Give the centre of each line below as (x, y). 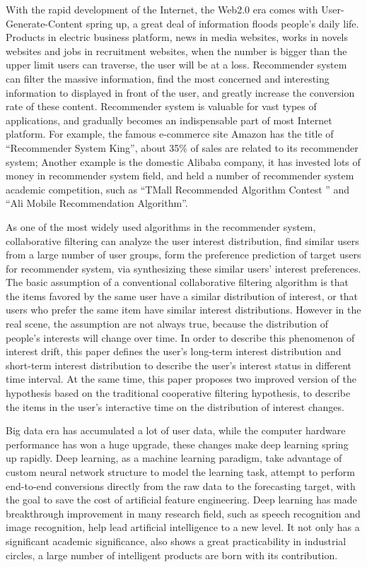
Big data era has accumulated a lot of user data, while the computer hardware (176, 430)
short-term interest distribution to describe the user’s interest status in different (179, 365)
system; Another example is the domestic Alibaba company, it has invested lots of (183, 161)
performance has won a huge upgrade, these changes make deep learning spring (177, 444)
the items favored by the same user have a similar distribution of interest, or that (182, 296)
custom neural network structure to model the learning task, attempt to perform (181, 472)
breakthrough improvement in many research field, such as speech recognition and (183, 513)
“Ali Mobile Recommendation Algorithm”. (97, 203)
